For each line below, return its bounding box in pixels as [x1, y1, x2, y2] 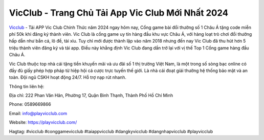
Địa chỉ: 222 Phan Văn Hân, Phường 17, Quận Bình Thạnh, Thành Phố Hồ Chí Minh [9, 93, 174, 98]
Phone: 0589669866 [9, 101, 51, 107]
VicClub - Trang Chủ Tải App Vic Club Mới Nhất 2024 [9, 7, 228, 18]
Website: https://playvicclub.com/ [9, 119, 77, 125]
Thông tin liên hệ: [9, 83, 44, 89]
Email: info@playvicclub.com [9, 110, 67, 116]
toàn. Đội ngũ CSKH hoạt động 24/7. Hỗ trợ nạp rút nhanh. [9, 74, 127, 80]
